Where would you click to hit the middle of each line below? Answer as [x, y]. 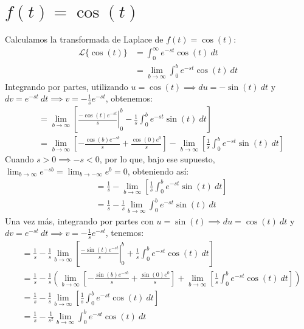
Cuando [19, 159]
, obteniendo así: [158, 171]
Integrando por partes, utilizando [67, 86]
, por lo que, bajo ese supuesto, [157, 159]
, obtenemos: [129, 98]
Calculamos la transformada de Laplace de [84, 39]
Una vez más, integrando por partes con [79, 220]
